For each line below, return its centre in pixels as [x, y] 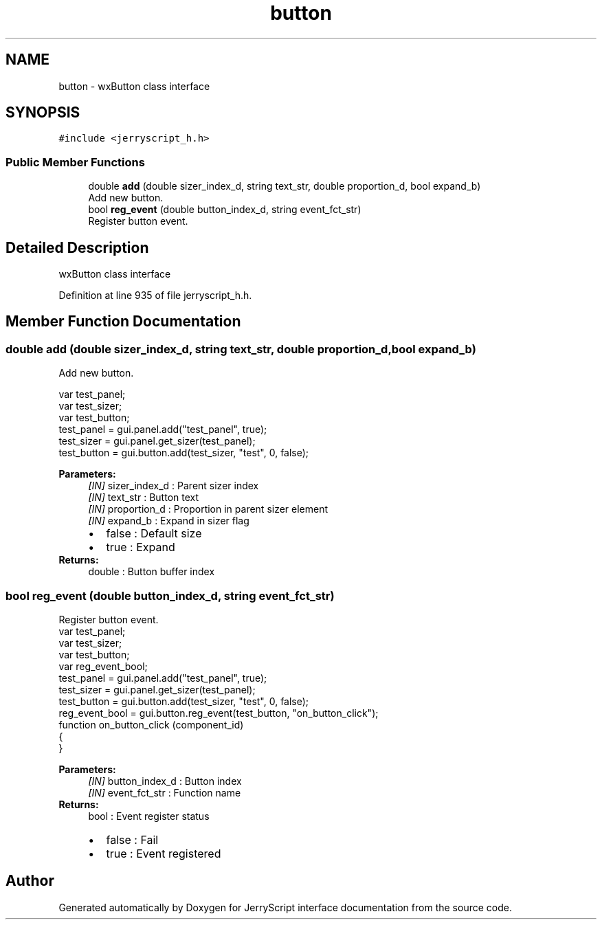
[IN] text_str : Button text [144, 498]
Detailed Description [77, 247]
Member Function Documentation [123, 322]
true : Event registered [164, 854]
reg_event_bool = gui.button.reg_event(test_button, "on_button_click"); [219, 713]
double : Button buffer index [152, 572]
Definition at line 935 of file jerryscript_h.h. [155, 296]
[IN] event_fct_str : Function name [165, 793]
